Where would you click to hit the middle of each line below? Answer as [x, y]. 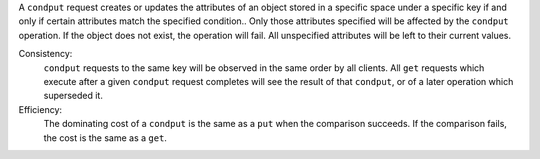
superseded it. [73, 96]
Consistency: [45, 54]
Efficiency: [40, 109]
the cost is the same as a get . [105, 137]
